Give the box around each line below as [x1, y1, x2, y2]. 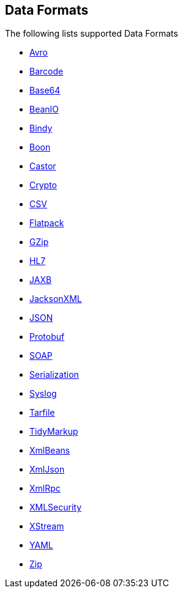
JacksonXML [29, 293, 82, 304]
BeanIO [29, 104, 59, 115]
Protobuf [29, 331, 65, 342]
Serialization [29, 369, 79, 380]
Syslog [29, 388, 57, 399]
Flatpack [29, 218, 64, 229]
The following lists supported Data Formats [5, 28, 178, 39]
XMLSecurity [29, 502, 82, 513]
